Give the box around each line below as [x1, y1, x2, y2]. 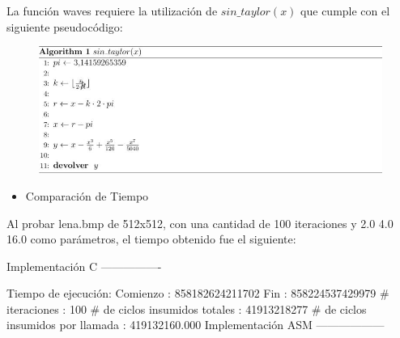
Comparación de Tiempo [25, 187, 149, 204]
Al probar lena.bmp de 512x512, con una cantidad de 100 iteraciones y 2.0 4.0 [6, 214, 394, 231]
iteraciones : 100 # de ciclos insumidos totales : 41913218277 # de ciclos [6, 300, 367, 317]
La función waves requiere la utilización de [6, 2, 218, 19]
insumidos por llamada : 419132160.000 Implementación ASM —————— [6, 316, 385, 333]
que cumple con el [300, 2, 390, 19]
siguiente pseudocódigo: [6, 18, 123, 35]
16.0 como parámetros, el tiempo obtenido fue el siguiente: [6, 230, 296, 247]
